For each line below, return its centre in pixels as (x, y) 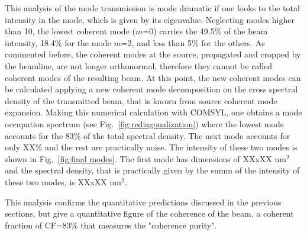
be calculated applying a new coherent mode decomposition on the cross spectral (151, 89)
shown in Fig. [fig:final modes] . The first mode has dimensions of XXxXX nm (146, 158)
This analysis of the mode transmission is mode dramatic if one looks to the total (152, 8)
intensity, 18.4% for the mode (58, 42)
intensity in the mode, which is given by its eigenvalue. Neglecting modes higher (150, 19)
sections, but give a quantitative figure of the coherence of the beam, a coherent (149, 213)
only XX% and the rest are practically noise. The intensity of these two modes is (151, 147)
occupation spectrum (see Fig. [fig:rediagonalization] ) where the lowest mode (144, 123)
